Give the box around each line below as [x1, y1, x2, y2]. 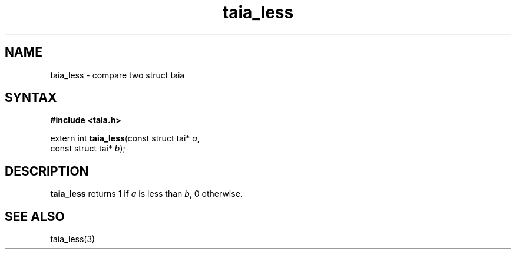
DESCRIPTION [5, 163, 89, 179]
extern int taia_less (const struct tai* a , [50, 133, 200, 144]
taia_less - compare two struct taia [50, 70, 185, 80]
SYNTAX [5, 90, 57, 105]
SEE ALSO [5, 209, 65, 224]
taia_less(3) [50, 234, 95, 245]
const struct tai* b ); [50, 143, 125, 154]
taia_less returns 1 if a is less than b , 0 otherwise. [50, 189, 243, 199]
